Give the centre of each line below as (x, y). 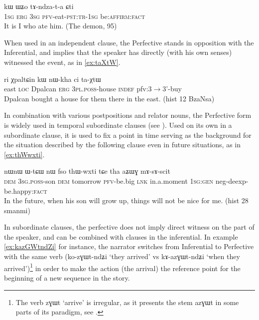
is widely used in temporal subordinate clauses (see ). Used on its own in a (118, 125)
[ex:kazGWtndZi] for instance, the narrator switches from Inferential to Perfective (129, 246)
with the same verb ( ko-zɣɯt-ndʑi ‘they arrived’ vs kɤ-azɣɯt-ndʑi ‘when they (122, 256)
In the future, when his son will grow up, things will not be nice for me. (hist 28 (126, 200)
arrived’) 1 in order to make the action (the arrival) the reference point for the (122, 267)
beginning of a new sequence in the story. (67, 277)
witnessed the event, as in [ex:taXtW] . (62, 62)
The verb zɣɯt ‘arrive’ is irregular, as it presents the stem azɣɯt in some (127, 302)
